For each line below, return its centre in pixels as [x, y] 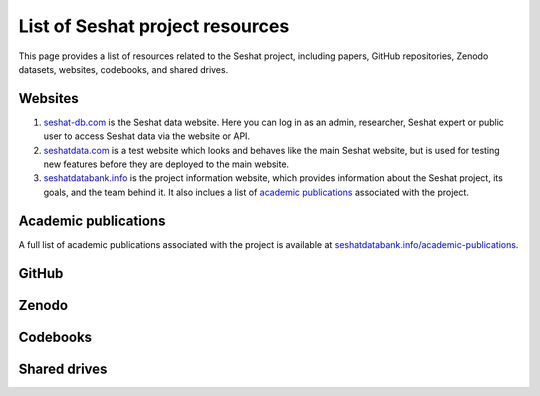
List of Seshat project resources [154, 26]
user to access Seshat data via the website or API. [146, 136]
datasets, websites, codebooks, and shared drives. [123, 69]
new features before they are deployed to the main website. [166, 164]
